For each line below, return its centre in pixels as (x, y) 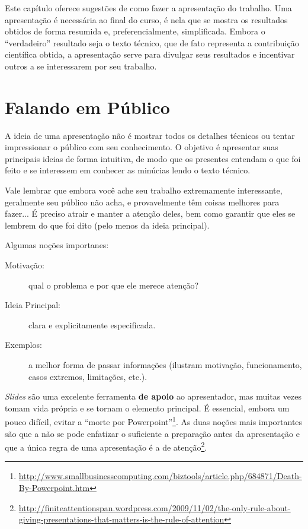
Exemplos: (23, 345)
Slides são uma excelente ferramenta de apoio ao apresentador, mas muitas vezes (153, 396)
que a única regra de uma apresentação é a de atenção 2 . (106, 446)
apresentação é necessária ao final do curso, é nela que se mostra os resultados (146, 19)
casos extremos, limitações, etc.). (88, 376)
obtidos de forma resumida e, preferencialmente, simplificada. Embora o (135, 31)
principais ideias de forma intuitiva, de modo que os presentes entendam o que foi (153, 158)
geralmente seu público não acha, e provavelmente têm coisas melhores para (142, 202)
